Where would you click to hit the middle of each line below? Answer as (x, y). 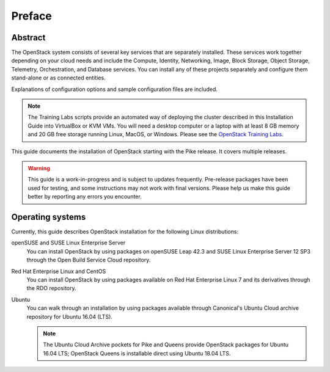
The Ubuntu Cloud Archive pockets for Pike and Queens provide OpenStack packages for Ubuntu (166, 345)
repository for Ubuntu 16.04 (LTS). (70, 316)
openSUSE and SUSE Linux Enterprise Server (68, 243)
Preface (31, 16)
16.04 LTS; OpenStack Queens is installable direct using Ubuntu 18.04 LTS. (137, 353)
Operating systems (49, 217)
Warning (39, 168)
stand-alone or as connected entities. (59, 78)
